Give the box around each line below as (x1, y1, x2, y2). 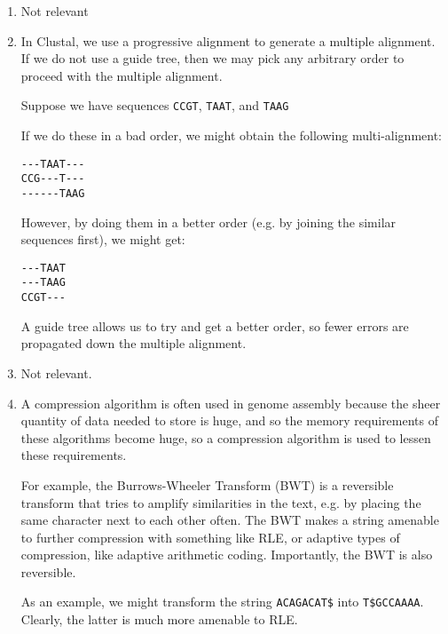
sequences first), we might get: (20, 230, 185, 249)
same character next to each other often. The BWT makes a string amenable (20, 511, 439, 529)
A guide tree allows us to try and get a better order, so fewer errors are (20, 316, 409, 335)
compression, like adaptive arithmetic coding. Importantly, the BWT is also (20, 545, 433, 564)
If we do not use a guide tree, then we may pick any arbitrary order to (20, 49, 405, 67)
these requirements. (20, 446, 127, 464)
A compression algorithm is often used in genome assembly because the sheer (20, 393, 441, 412)
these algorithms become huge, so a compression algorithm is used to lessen (20, 428, 431, 447)
